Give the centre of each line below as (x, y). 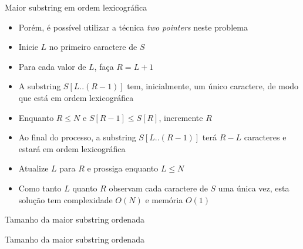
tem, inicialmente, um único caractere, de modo (213, 86)
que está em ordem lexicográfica (76, 97)
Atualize (33, 168)
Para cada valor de (52, 66)
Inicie (28, 47)
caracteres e (265, 137)
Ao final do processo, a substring (77, 137)
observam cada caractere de (158, 188)
